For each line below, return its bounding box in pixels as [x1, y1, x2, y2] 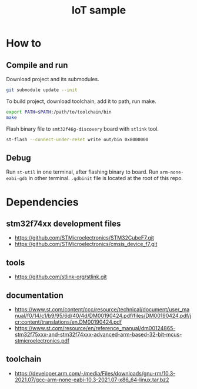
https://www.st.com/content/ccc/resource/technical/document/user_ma [14, 305, 190, 312]
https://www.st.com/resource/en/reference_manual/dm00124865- [14, 324, 176, 331]
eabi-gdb [6, 176, 28, 182]
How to [6, 36, 42, 50]
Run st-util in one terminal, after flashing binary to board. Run [6, 168, 159, 175]
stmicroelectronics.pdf [14, 337, 69, 344]
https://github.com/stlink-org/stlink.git [14, 273, 107, 280]
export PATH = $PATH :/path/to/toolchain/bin [6, 109, 112, 115]
